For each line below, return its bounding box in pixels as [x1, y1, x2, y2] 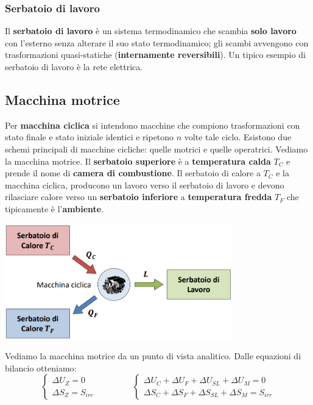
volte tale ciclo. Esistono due [184, 131, 292, 143]
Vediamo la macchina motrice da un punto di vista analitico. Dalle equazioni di [5, 349, 301, 362]
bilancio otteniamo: [5, 361, 77, 374]
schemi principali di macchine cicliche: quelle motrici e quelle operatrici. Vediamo [5, 142, 308, 155]
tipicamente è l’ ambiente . [5, 202, 104, 215]
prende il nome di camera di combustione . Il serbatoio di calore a [5, 167, 261, 179]
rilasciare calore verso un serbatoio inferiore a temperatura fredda [5, 190, 272, 203]
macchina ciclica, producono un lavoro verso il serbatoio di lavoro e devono [5, 178, 284, 191]
